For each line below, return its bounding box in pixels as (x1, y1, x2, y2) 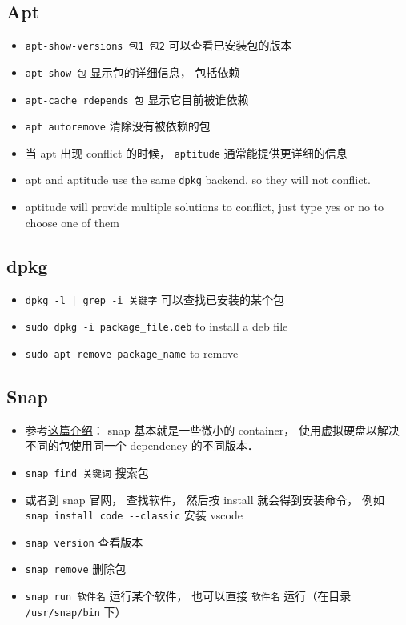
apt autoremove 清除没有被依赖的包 (25, 118, 211, 134)
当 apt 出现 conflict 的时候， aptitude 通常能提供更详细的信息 (25, 144, 348, 161)
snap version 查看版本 (25, 533, 143, 550)
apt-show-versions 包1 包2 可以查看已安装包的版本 (25, 37, 292, 54)
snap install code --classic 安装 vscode (25, 507, 243, 523)
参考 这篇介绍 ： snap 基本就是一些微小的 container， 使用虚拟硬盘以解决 (25, 421, 400, 438)
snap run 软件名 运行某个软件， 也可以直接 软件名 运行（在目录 (25, 587, 352, 604)
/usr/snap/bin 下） (25, 603, 127, 619)
